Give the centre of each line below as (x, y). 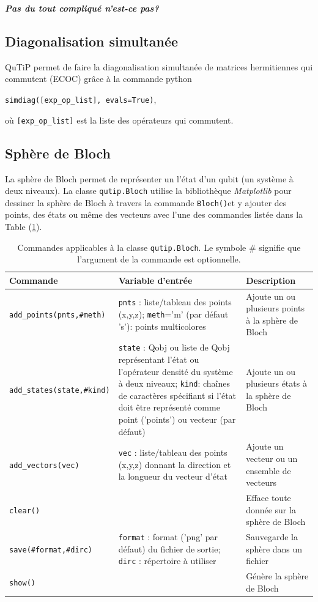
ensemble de (268, 470)
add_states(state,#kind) (60, 390)
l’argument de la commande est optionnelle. (159, 259)
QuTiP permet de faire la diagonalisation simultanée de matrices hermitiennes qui (159, 66)
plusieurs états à (276, 383)
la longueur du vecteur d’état (173, 476)
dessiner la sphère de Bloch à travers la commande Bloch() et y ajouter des (146, 202)
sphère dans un (274, 548)
